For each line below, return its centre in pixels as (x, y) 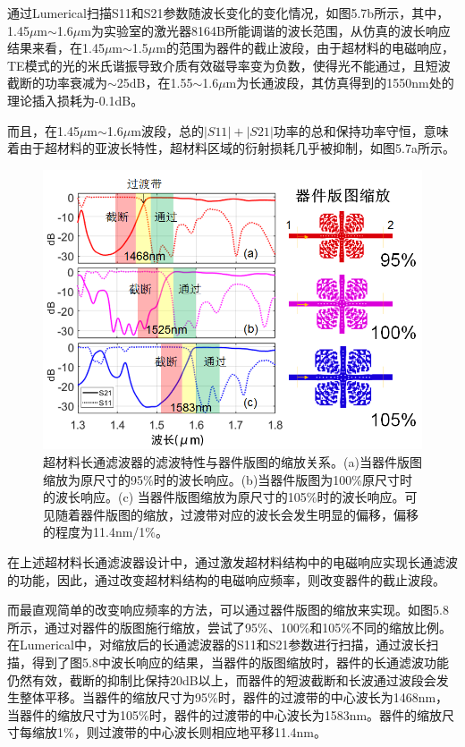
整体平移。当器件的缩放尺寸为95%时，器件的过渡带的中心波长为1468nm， (234, 697)
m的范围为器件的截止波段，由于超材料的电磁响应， (305, 48)
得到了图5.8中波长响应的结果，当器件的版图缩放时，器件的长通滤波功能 (240, 662)
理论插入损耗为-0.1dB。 (76, 100)
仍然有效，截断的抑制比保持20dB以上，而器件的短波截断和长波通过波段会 (222, 679)
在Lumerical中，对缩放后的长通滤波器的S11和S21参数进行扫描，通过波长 (217, 645)
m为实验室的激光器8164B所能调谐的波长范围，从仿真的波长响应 (266, 30)
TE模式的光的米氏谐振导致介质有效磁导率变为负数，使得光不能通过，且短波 (229, 65)
